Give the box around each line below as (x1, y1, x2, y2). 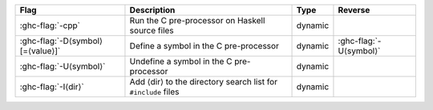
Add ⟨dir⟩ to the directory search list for (129, 77, 278, 87)
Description (129, 5, 176, 15)
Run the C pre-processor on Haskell (129, 15, 265, 26)
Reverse (338, 5, 370, 15)
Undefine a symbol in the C (129, 56, 233, 67)
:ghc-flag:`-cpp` (19, 20, 80, 31)
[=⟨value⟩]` (19, 45, 61, 56)
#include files (129, 86, 180, 97)
